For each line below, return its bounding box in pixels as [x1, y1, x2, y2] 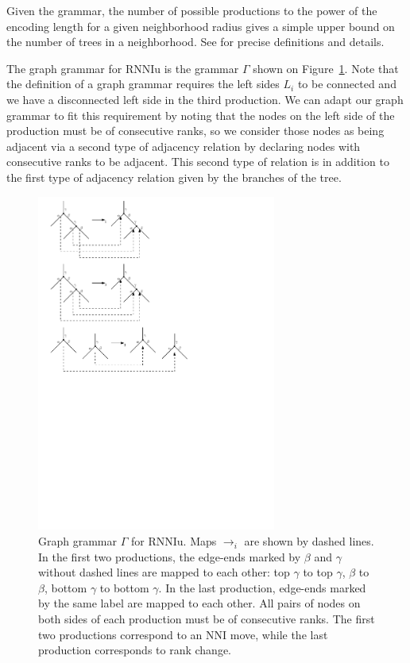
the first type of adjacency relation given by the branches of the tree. [6, 168, 342, 185]
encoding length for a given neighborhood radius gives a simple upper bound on [6, 17, 395, 34]
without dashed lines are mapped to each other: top [38, 564, 290, 580]
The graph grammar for [6, 60, 122, 76]
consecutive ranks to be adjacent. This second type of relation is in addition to [6, 153, 389, 170]
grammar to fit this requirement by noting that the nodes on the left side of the [6, 106, 395, 123]
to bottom [99, 579, 149, 596]
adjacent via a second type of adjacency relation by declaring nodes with [6, 137, 361, 154]
